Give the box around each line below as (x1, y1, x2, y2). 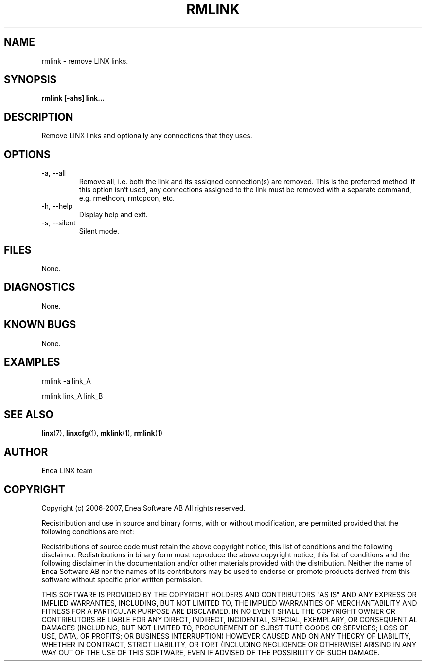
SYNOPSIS (4, 74, 57, 86)
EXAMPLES (4, 356, 60, 369)
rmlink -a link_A (41, 376, 91, 385)
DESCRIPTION (4, 111, 73, 123)
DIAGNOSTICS (4, 281, 75, 294)
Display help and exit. (79, 210, 148, 219)
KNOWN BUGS (4, 318, 76, 331)
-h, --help (41, 202, 73, 211)
